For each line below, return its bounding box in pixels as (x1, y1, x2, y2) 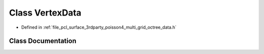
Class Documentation (9, 37, 77, 45)
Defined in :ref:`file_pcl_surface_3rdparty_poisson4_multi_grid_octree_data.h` (21, 24, 177, 30)
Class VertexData (9, 7, 82, 18)
